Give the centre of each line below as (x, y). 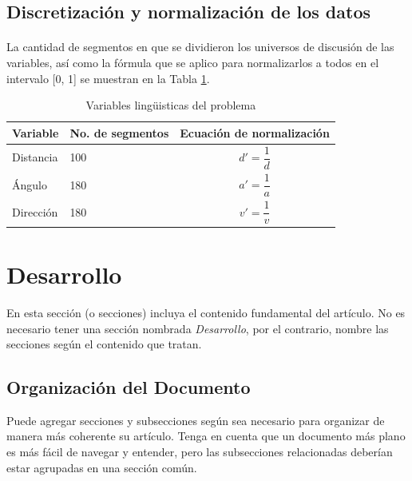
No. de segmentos (119, 132)
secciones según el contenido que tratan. (104, 344)
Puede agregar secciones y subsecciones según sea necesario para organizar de (196, 420)
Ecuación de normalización (255, 132)
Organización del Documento (129, 387)
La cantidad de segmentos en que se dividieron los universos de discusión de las (200, 47)
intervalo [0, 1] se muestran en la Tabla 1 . (108, 78)
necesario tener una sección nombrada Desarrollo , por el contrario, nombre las (198, 328)
